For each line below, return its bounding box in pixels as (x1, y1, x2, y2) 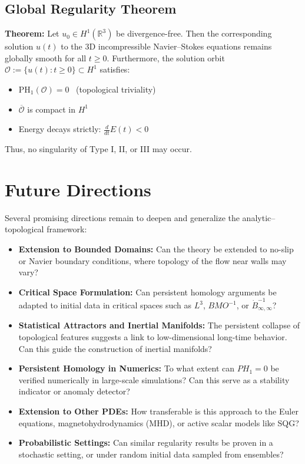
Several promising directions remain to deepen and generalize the (5, 211, 240, 223)
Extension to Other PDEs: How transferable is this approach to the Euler (18, 405, 299, 417)
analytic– (242, 211, 276, 223)
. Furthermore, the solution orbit (107, 51, 225, 64)
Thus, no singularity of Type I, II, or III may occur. (5, 143, 192, 154)
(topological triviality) (76, 83, 156, 95)
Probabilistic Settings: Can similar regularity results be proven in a (18, 436, 273, 449)
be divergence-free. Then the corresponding (116, 27, 272, 40)
